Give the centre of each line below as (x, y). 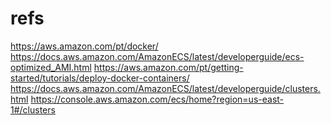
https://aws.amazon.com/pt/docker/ (84, 46)
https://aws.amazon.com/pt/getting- (168, 67)
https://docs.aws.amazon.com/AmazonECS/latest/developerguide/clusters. (165, 88)
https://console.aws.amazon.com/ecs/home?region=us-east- (157, 99)
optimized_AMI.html (51, 67)
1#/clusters (33, 109)
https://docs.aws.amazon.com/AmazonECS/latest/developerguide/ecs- (157, 56)
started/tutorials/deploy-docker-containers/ (100, 78)
